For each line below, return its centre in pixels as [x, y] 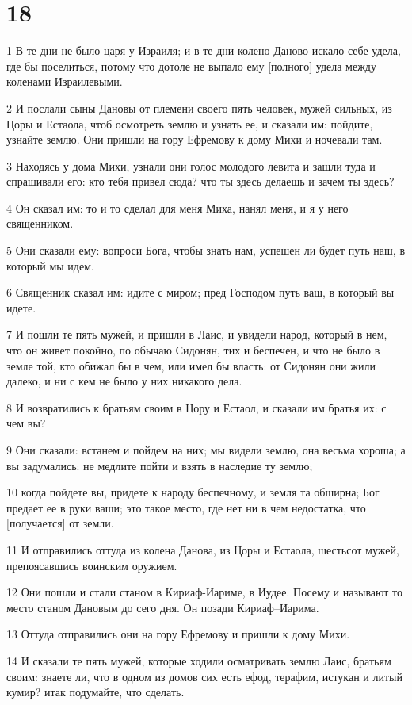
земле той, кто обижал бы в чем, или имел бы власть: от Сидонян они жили [191, 365]
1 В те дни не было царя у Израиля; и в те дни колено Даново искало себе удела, [204, 50]
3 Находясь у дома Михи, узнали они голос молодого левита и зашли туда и [191, 165]
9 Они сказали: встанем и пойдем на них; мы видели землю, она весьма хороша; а [206, 450]
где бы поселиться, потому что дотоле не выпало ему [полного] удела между [191, 65]
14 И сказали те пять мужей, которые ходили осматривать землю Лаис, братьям [199, 660]
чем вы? [26, 423]
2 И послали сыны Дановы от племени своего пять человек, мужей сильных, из [199, 107]
